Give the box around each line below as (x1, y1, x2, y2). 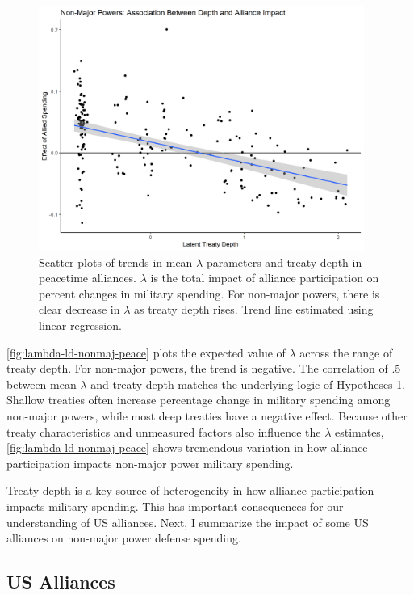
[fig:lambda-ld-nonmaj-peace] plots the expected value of (6, 344, 286, 361)
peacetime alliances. (39, 269, 137, 286)
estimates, (334, 423, 384, 440)
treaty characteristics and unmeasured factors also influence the (6, 423, 321, 440)
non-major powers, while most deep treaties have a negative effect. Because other (6, 407, 408, 424)
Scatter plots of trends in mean (39, 253, 193, 270)
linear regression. (39, 317, 122, 334)
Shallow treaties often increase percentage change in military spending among (6, 391, 391, 408)
